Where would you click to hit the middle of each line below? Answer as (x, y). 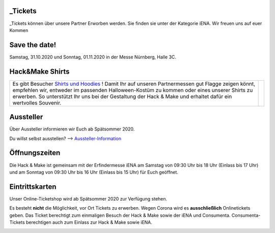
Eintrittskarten (33, 187)
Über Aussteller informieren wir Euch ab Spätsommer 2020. (72, 129)
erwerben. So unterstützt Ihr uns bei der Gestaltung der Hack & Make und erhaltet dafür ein (122, 96)
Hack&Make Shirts (39, 71)
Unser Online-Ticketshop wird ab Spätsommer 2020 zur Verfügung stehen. (88, 198)
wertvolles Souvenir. (37, 103)
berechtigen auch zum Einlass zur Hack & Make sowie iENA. (89, 222)
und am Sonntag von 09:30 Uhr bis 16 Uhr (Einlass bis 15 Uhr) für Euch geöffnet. (94, 172)
